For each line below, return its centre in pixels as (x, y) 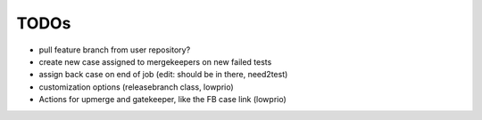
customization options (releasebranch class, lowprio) (136, 87)
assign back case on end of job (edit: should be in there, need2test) (163, 75)
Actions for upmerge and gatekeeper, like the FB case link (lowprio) (163, 100)
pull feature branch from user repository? (115, 50)
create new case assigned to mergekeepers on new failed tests (155, 61)
